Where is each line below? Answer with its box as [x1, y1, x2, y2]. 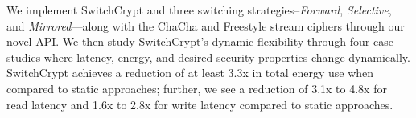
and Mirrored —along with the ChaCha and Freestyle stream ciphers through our [6, 17, 405, 34]
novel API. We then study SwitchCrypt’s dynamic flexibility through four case [6, 33, 393, 50]
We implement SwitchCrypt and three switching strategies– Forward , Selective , [6, 2, 392, 18]
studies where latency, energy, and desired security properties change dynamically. [6, 48, 410, 65]
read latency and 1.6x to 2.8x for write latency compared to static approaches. [6, 96, 393, 112]
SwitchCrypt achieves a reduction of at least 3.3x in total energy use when [6, 64, 374, 81]
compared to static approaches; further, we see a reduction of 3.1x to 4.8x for [6, 79, 387, 96]
